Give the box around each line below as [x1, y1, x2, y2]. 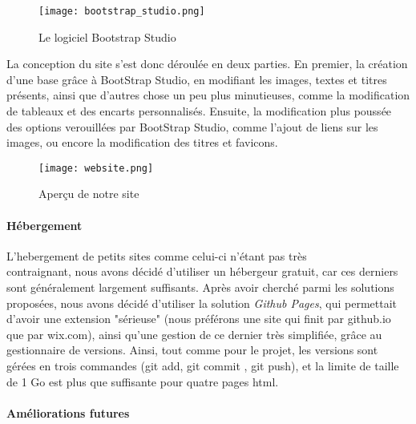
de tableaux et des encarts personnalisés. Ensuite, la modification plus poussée [6, 103, 392, 119]
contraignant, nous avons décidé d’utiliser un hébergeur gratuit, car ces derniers [6, 263, 398, 280]
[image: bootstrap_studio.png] [38, 6, 205, 17]
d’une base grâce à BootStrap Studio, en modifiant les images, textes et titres [6, 71, 387, 87]
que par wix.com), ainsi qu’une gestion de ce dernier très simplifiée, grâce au [6, 325, 382, 342]
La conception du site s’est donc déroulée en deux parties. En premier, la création [6, 55, 408, 72]
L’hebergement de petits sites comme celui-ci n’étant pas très [6, 247, 307, 264]
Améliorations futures [6, 404, 130, 421]
